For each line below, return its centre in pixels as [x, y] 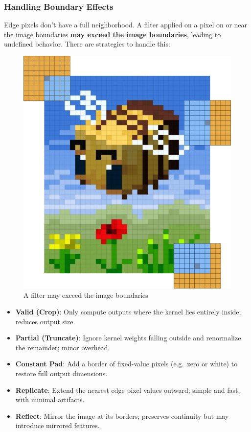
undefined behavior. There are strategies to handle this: [87, 44]
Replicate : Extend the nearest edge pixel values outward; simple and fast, [128, 390]
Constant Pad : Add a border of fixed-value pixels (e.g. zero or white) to [126, 364]
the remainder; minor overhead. [63, 347]
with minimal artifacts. [50, 399]
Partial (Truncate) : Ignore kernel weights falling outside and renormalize [128, 338]
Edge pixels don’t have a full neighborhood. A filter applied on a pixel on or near [126, 25]
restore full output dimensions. [61, 373]
